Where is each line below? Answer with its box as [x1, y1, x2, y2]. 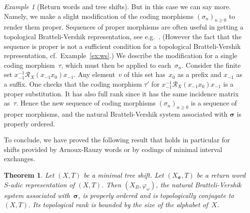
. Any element [74, 69, 115, 79]
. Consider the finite [181, 60, 241, 70]
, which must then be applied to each [61, 60, 171, 70]
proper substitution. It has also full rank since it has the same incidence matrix [4, 88, 239, 98]
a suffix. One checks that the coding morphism [4, 78, 142, 89]
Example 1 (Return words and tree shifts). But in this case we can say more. [4, 1, 231, 11]
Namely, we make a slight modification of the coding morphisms [4, 11, 194, 21]
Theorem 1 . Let [4, 169, 55, 180]
